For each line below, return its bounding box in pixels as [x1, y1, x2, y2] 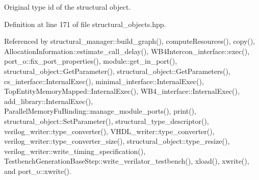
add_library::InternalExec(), [4, 95, 93, 106]
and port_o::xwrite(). [4, 165, 71, 176]
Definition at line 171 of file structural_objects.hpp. [4, 18, 166, 29]
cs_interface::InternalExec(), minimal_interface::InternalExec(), [4, 75, 204, 86]
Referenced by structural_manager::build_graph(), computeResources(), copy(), [4, 36, 255, 46]
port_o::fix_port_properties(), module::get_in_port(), [4, 56, 177, 66]
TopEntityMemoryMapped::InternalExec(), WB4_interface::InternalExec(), [4, 86, 240, 96]
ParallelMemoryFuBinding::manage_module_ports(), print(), [4, 106, 196, 116]
